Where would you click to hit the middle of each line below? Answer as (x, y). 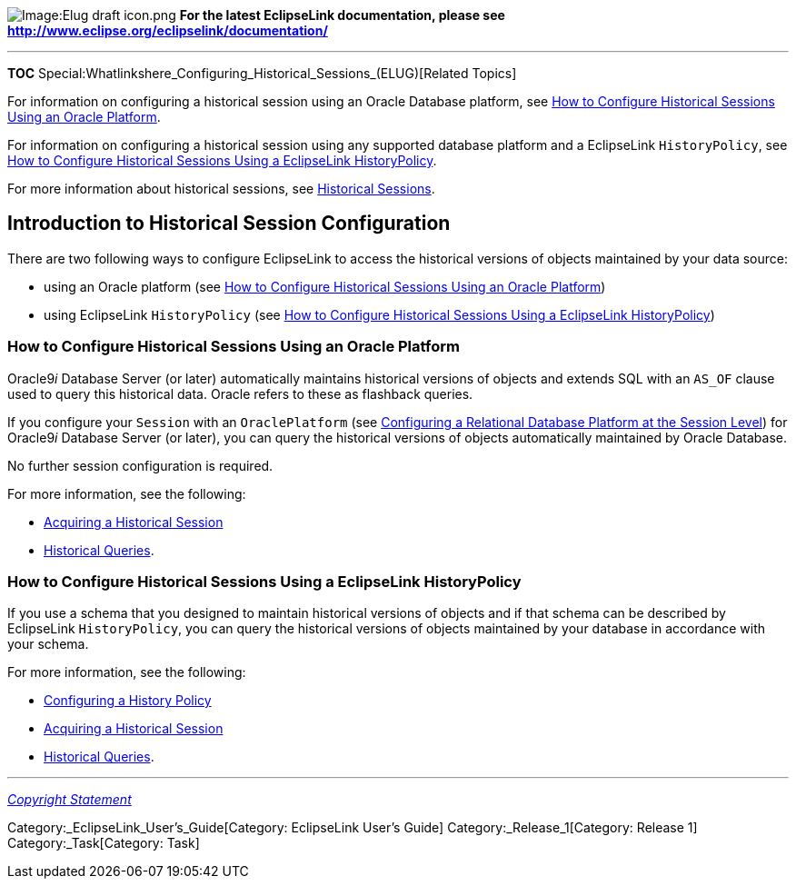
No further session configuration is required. (140, 465)
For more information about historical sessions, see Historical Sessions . (221, 189)
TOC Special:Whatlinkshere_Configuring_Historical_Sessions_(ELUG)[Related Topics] (262, 73)
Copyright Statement (70, 800)
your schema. (48, 644)
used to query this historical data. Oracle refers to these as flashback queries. (240, 393)
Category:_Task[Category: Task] (104, 843)
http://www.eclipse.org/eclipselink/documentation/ (168, 30)
